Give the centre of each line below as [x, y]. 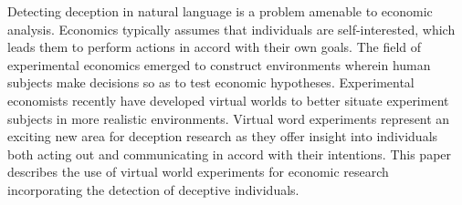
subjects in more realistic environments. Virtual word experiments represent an [229, 118]
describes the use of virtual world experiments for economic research [198, 172]
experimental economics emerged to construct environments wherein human [219, 64]
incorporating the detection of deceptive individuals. [153, 189]
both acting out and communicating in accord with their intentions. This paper [230, 154]
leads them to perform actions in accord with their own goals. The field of [215, 47]
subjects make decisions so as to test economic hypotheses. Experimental [211, 82]
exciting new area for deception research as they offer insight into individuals [223, 136]
